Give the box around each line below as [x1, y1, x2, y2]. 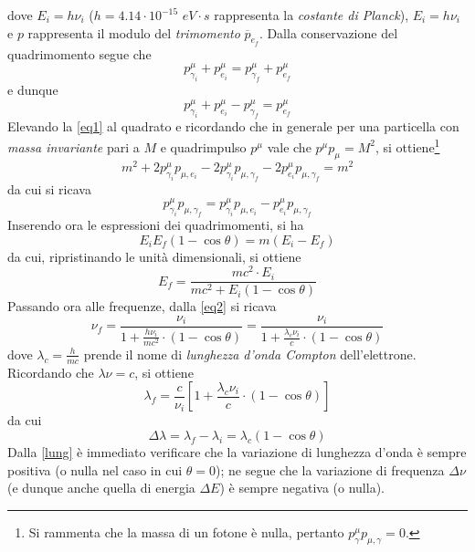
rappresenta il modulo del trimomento [27, 23, 240, 42]
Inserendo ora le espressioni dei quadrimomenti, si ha [7, 214, 304, 234]
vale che [267, 137, 311, 156]
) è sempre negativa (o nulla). [219, 478, 385, 497]
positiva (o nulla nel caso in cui [7, 460, 183, 479]
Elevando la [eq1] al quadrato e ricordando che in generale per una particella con [7, 116, 459, 135]
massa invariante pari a [7, 137, 140, 156]
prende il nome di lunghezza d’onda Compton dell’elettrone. [83, 344, 417, 363]
